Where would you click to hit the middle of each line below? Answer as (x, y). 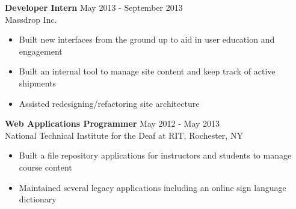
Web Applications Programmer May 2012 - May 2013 (113, 123)
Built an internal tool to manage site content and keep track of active (147, 71)
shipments (38, 83)
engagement (41, 51)
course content (45, 167)
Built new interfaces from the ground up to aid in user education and (147, 39)
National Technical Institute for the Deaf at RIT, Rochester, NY (124, 135)
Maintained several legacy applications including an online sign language (153, 187)
